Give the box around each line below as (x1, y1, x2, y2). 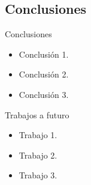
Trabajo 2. (19, 148, 57, 161)
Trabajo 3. (19, 169, 57, 181)
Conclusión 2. (19, 68, 69, 80)
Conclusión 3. (19, 88, 69, 100)
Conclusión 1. (19, 47, 69, 60)
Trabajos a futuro (5, 108, 69, 121)
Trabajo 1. (19, 129, 57, 141)
